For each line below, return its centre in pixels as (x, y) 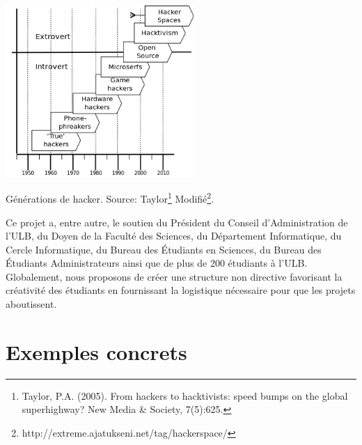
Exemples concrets (96, 351)
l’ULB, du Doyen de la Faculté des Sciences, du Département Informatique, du (174, 236)
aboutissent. (31, 304)
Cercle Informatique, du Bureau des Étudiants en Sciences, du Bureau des (164, 249)
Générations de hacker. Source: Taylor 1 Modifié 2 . (110, 197)
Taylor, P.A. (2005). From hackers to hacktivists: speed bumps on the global (185, 395)
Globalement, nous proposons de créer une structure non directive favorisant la (174, 276)
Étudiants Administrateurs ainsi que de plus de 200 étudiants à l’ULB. (157, 263)
